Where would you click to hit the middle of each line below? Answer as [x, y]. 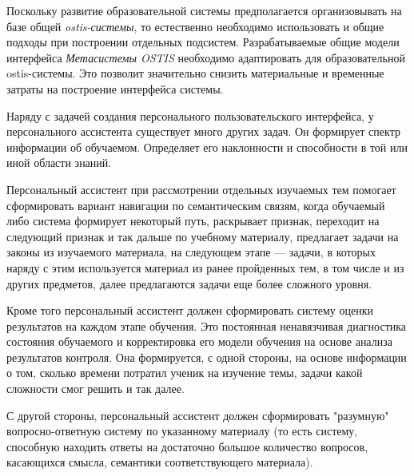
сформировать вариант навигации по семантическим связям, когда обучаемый [196, 205]
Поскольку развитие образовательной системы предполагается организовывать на [204, 10]
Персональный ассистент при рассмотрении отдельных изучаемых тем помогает [201, 189]
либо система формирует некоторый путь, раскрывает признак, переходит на [193, 221]
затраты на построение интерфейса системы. [115, 88]
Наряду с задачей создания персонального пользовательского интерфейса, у [190, 115]
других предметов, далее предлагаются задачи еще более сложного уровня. [189, 283]
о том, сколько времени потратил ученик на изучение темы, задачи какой [185, 373]
